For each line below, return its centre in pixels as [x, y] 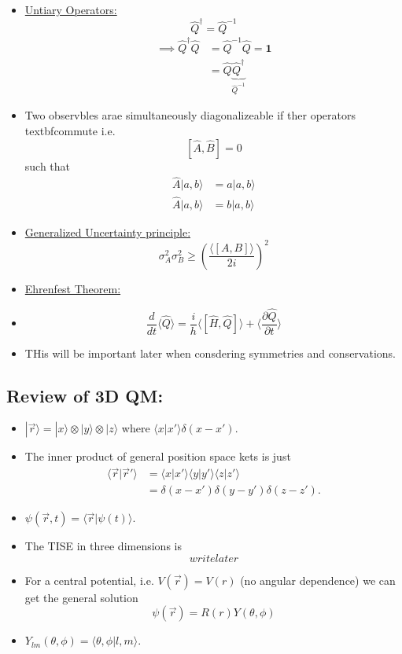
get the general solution [81, 597]
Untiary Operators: [71, 9]
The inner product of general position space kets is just [158, 456]
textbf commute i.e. [70, 130]
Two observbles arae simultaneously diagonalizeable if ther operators [190, 115]
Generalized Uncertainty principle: [108, 231]
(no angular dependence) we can [318, 580]
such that [48, 165]
